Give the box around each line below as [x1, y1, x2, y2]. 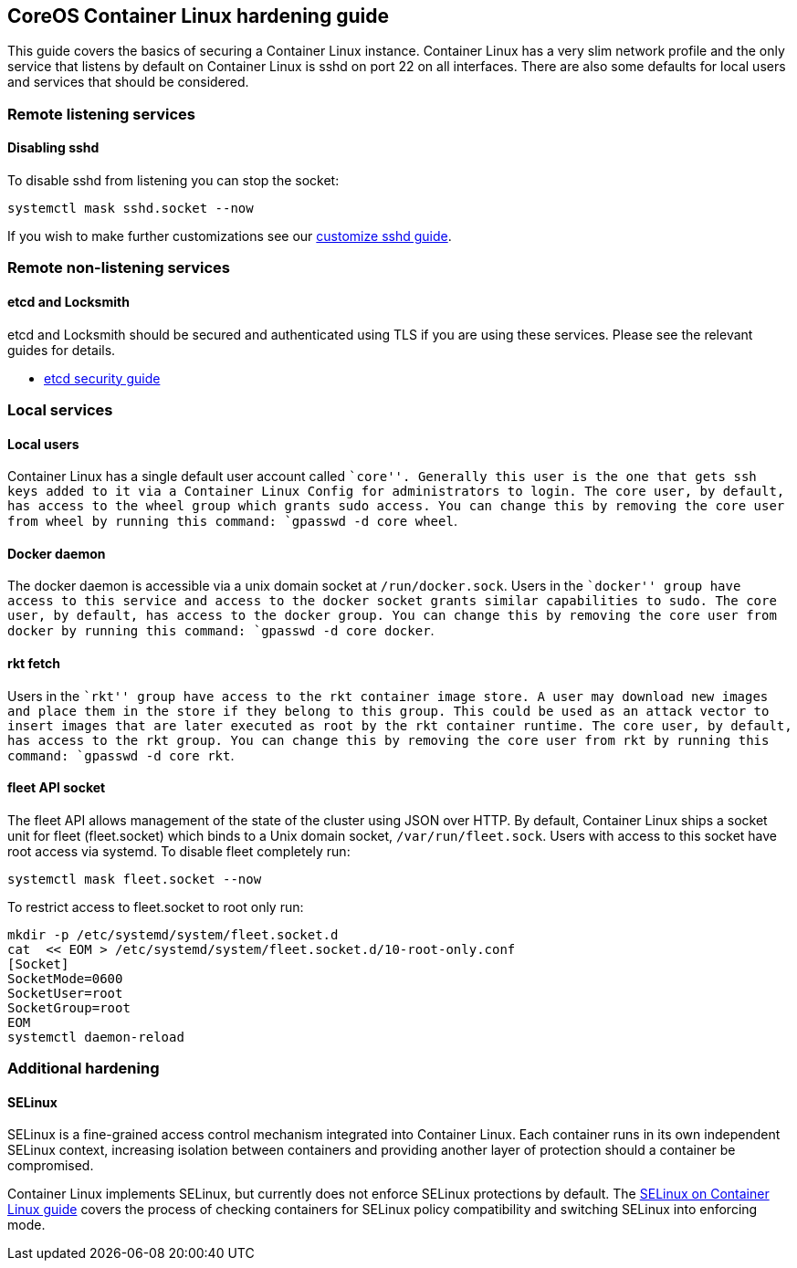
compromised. [7, 1158, 94, 1174]
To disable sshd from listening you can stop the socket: [7, 173, 340, 189]
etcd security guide [44, 370, 161, 386]
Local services [7, 400, 113, 419]
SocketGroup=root [7, 1000, 131, 1015]
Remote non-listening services [7, 258, 230, 278]
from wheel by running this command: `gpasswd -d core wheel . [7, 513, 457, 529]
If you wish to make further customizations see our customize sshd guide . [7, 228, 452, 245]
